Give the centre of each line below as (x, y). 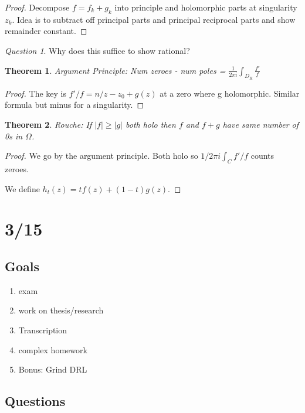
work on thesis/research (61, 310)
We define (22, 188)
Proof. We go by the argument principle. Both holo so (101, 156)
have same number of (261, 124)
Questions (35, 401)
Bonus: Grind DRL (53, 369)
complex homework (53, 349)
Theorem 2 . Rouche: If (48, 124)
